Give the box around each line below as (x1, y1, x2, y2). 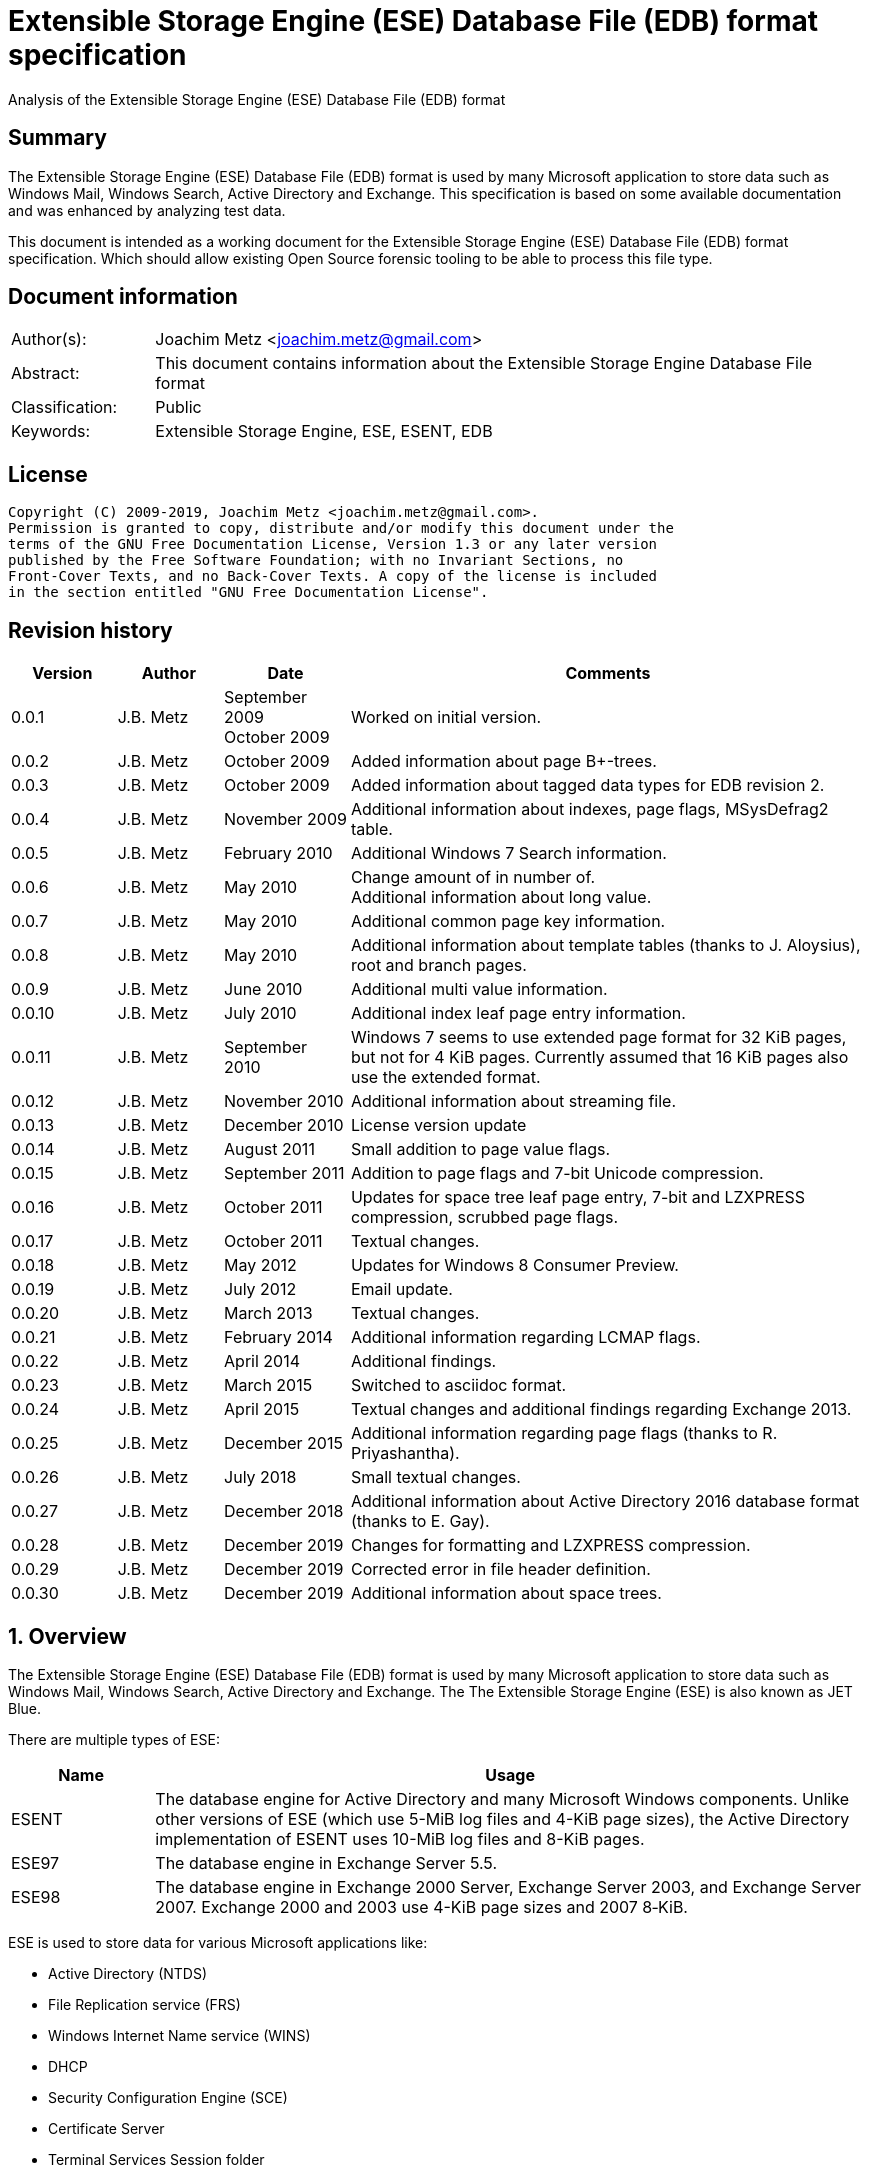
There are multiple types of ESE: (8, 1730, 220, 1748)
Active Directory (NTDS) (48, 1964, 208, 1982)
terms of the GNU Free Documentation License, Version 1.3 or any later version (8, 536, 658, 553)
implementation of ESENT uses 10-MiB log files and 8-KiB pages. (155, 1828, 645, 1849)
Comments (565, 663, 651, 684)
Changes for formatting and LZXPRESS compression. (350, 1535, 751, 1556)
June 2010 (224, 979, 303, 1000)
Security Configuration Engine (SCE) (48, 2088, 288, 2106)
